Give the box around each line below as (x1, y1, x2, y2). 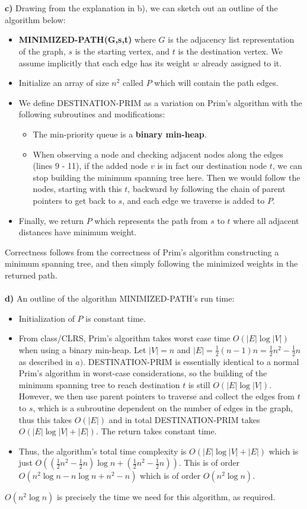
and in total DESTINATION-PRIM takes (108, 413, 260, 425)
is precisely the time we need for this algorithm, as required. (56, 491, 276, 503)
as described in (18, 355, 73, 367)
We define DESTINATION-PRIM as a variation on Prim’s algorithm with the (18, 96, 302, 108)
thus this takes (18, 413, 72, 425)
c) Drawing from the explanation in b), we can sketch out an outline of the (5, 2, 278, 14)
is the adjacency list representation (168, 33, 295, 46)
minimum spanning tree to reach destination (18, 378, 180, 390)
